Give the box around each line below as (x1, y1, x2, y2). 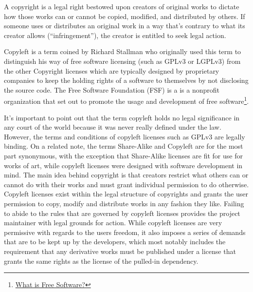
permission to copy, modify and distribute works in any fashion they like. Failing (4, 198, 244, 208)
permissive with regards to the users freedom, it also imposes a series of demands (4, 227, 246, 237)
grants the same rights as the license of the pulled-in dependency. (4, 255, 199, 266)
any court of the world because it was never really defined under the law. (4, 122, 221, 132)
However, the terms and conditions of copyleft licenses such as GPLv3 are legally (4, 131, 245, 141)
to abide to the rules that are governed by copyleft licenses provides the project (4, 208, 240, 218)
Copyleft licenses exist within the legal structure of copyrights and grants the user (4, 189, 248, 199)
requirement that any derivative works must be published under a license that (4, 246, 236, 256)
